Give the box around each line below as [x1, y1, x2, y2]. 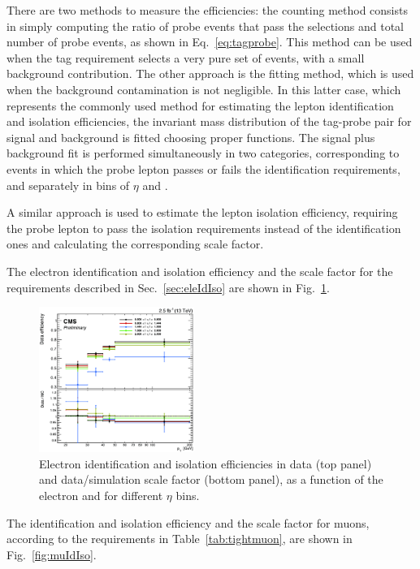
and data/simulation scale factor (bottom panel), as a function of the [39, 471, 383, 488]
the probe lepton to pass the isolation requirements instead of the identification [6, 219, 401, 236]
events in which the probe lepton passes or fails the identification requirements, [6, 160, 401, 177]
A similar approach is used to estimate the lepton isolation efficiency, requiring [6, 204, 398, 221]
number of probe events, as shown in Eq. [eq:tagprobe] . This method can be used [6, 33, 413, 50]
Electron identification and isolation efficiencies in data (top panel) [39, 455, 372, 472]
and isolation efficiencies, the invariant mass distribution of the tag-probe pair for [6, 113, 412, 130]
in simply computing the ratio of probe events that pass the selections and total [6, 17, 404, 34]
